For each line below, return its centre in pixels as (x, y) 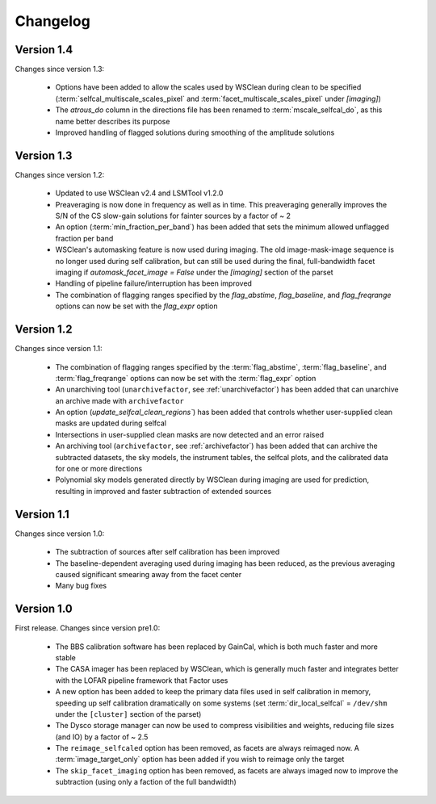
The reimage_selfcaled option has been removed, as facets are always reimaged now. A (207, 748)
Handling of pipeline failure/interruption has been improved (153, 283)
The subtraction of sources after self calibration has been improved (168, 552)
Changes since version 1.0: (60, 534)
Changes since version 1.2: (60, 174)
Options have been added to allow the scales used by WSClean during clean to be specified (208, 87)
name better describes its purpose (113, 121)
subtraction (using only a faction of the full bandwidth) (146, 782)
